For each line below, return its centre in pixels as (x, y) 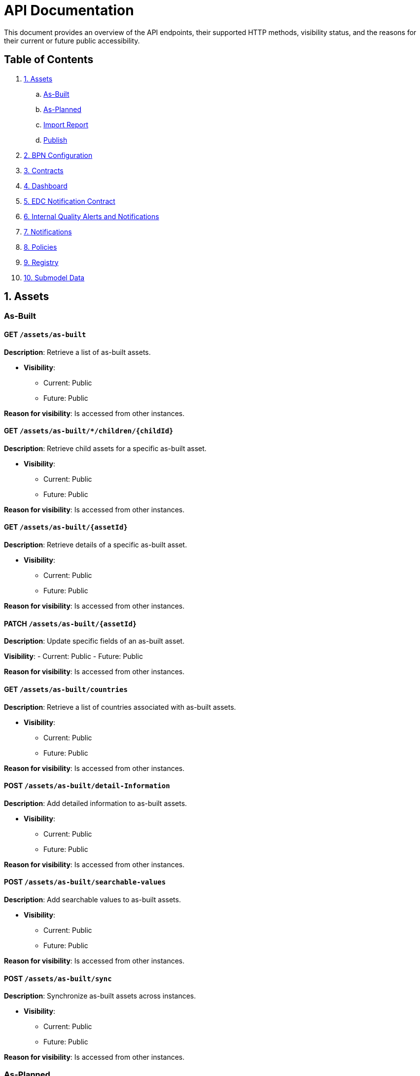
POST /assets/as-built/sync (58, 978)
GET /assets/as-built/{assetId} (66, 527)
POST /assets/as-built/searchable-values (85, 882)
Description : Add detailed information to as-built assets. (96, 803)
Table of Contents (49, 60)
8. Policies (40, 247)
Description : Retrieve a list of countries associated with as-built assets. (120, 707)
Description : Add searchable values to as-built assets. (92, 899)
